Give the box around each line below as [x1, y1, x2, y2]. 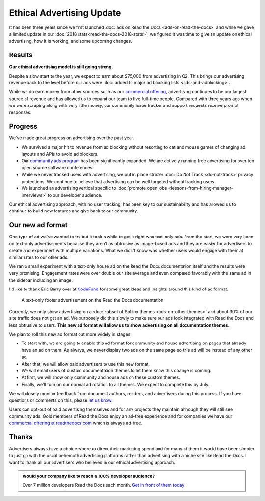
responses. [9, 109, 32, 115]
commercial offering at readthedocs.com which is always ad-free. [9, 420, 142, 426]
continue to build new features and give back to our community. [9, 208, 138, 214]
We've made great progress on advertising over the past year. [9, 135, 134, 141]
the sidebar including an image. [9, 277, 73, 283]
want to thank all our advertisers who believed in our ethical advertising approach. [9, 459, 175, 466]
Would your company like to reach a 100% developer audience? [22, 473, 155, 479]
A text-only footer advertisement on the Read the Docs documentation [21, 297, 164, 303]
